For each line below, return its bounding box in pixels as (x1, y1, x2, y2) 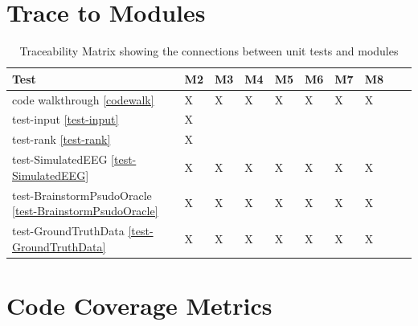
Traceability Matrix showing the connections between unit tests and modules (19, 43, 399, 59)
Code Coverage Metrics (6, 288, 273, 321)
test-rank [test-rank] (12, 131, 111, 148)
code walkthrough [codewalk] (12, 91, 154, 108)
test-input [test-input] (12, 111, 119, 128)
